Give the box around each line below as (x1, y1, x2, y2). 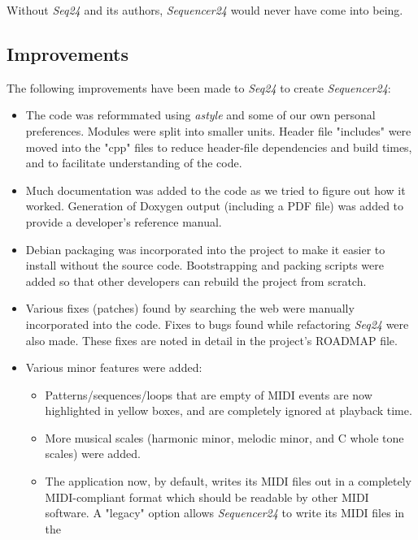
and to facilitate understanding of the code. (25, 154, 242, 171)
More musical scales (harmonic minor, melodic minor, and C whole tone (45, 429, 404, 446)
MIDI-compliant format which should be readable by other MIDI (45, 488, 369, 505)
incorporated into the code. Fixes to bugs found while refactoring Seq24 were (25, 315, 409, 332)
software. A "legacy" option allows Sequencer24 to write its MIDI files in (45, 504, 405, 521)
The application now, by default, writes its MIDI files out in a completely (45, 473, 411, 490)
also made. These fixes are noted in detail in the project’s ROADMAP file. (25, 331, 398, 348)
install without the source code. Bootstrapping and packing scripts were (25, 257, 384, 274)
